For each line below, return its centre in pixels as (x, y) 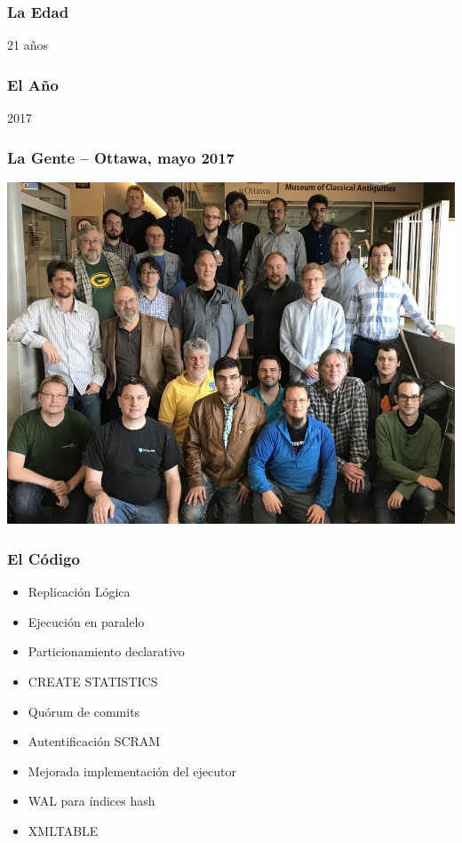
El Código (44, 558)
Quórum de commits (84, 711)
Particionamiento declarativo (106, 651)
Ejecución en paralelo (86, 621)
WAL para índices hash (92, 801)
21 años (28, 45)
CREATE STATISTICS (93, 681)
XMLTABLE (63, 830)
